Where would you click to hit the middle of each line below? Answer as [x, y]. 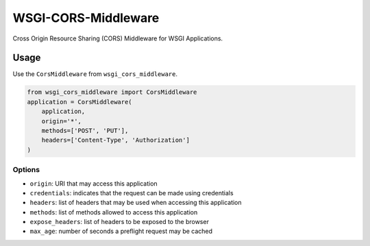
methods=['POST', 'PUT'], [85, 131]
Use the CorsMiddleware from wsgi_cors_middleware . [95, 74]
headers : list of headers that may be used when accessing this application [136, 203]
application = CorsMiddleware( [80, 102]
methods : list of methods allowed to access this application [114, 212]
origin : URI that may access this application [94, 183]
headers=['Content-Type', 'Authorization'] [115, 140]
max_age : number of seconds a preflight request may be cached [121, 231]
